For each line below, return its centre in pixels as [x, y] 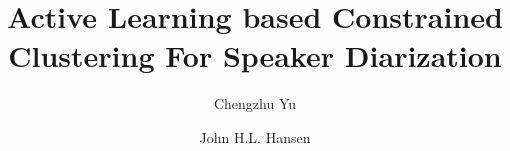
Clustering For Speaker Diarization [255, 55]
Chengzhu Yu [255, 103]
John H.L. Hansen [255, 136]
